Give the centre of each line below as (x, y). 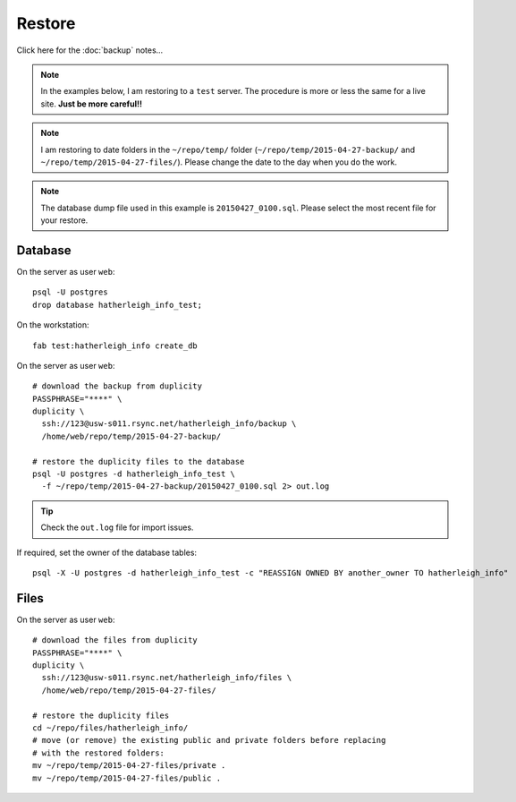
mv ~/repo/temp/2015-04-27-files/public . (127, 778)
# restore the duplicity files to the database (139, 461)
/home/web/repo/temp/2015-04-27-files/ (129, 690)
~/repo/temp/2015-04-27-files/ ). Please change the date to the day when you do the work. (219, 162)
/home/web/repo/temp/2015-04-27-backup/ (131, 436)
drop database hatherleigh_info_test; (118, 305)
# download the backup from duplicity (118, 386)
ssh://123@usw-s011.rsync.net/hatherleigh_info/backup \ (169, 424)
